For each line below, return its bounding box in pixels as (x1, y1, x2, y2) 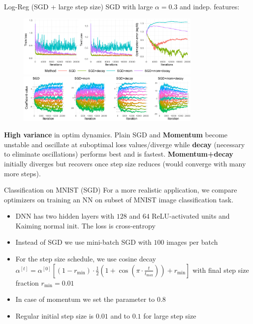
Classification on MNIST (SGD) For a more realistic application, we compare (4, 185, 237, 195)
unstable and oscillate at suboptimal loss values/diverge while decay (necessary (4, 139, 245, 149)
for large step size (143, 310, 196, 321)
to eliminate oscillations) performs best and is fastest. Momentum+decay (4, 149, 233, 159)
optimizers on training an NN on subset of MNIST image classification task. (4, 194, 234, 204)
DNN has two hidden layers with (15, 211, 115, 221)
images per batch (166, 237, 218, 247)
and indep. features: (180, 1, 240, 11)
